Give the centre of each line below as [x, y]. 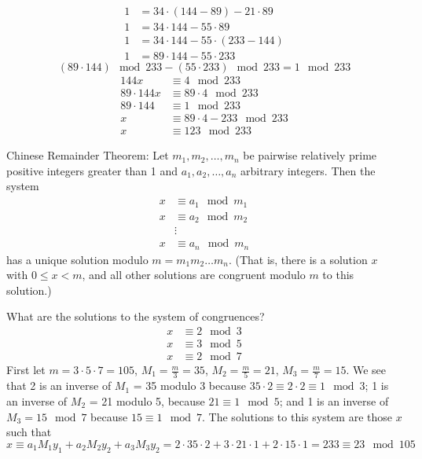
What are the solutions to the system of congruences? [136, 316]
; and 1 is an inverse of [334, 400]
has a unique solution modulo [77, 259]
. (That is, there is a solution [298, 259]
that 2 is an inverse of [59, 386]
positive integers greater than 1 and [92, 170]
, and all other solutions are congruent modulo [194, 275]
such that [29, 432]
